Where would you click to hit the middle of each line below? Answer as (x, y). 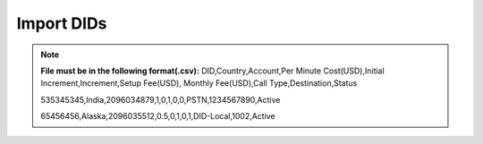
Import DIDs (62, 23)
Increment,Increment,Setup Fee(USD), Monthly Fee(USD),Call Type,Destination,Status (199, 83)
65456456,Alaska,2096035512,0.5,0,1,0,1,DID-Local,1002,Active (158, 116)
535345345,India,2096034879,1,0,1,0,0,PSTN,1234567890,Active (161, 99)
